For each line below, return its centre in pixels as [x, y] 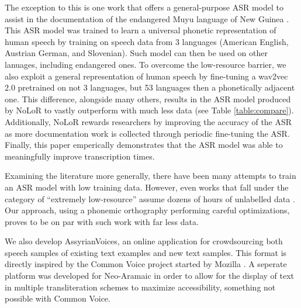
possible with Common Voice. [58, 298]
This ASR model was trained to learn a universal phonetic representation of [141, 30]
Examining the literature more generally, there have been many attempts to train [150, 176]
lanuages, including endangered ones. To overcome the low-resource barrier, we [146, 64]
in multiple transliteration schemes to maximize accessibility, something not [140, 287]
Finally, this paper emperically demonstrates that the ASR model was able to [144, 145]
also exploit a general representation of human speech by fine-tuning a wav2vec [146, 76]
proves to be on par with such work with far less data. [102, 221]
